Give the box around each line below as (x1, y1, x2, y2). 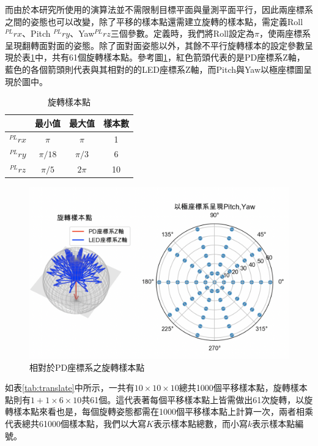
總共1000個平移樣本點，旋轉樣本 (179, 381, 308, 394)
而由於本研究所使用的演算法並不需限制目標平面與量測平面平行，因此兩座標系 (5, 3, 313, 15)
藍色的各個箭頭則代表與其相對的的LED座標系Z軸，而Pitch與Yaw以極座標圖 (5, 62, 304, 75)
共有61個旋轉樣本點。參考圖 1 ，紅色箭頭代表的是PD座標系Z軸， (51, 51, 305, 64)
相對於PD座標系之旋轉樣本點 (29, 360, 145, 373)
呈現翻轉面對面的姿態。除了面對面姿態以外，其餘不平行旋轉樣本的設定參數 (5, 39, 305, 51)
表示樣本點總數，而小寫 (153, 417, 248, 430)
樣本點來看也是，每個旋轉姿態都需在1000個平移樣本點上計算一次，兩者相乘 (13, 405, 313, 418)
